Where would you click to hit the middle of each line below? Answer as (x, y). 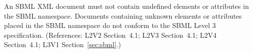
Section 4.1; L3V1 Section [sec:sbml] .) (63, 44)
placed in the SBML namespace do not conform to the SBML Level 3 (110, 25)
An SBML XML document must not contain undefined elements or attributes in (126, 6)
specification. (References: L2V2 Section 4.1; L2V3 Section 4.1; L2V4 (110, 35)
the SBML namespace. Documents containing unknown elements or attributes (123, 15)
